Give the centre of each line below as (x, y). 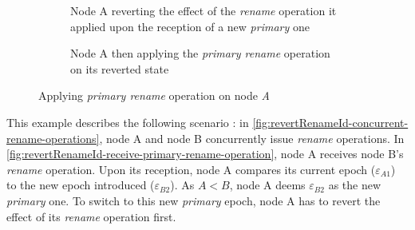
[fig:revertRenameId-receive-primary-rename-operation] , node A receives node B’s (205, 154)
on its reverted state (120, 68)
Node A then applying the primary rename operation (200, 53)
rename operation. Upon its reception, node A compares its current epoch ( (191, 169)
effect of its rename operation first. (91, 216)
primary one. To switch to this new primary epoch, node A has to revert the (194, 200)
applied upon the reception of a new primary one (190, 26)
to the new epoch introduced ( (81, 185)
